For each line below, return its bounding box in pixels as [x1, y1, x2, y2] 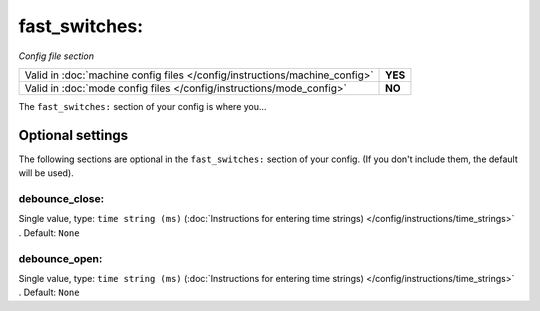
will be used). [18, 167, 74, 179]
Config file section [18, 50, 95, 62]
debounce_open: [18, 251, 103, 265]
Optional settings [18, 126, 129, 144]
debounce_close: [18, 192, 105, 205]
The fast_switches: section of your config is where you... [18, 100, 267, 112]
